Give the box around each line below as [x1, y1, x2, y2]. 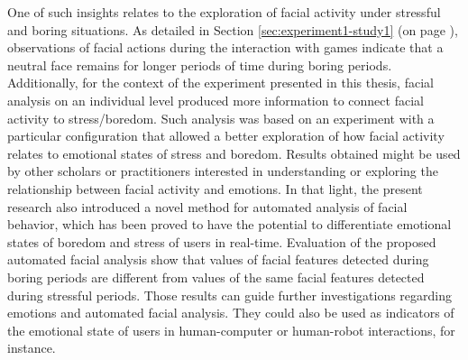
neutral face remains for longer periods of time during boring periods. [7, 55, 392, 74]
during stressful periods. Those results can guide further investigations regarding [7, 285, 452, 304]
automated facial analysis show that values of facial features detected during [7, 250, 429, 269]
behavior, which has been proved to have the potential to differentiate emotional [7, 215, 452, 234]
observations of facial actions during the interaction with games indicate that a [7, 38, 444, 57]
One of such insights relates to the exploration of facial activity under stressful [7, 3, 441, 21]
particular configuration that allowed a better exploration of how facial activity [7, 126, 445, 145]
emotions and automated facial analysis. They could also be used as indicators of [7, 303, 454, 322]
